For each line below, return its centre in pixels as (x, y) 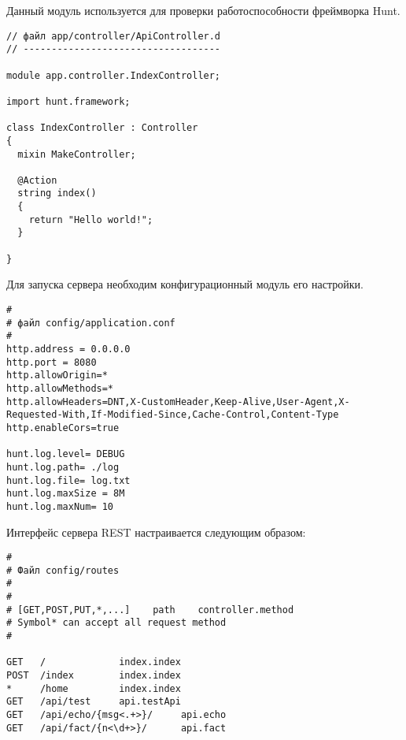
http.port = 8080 (52, 362)
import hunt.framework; (68, 101)
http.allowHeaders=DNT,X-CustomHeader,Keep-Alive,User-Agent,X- (178, 402)
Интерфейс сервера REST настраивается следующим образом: (156, 532)
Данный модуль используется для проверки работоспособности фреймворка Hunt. (203, 10)
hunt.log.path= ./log (63, 467)
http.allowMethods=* (60, 388)
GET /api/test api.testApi (94, 702)
